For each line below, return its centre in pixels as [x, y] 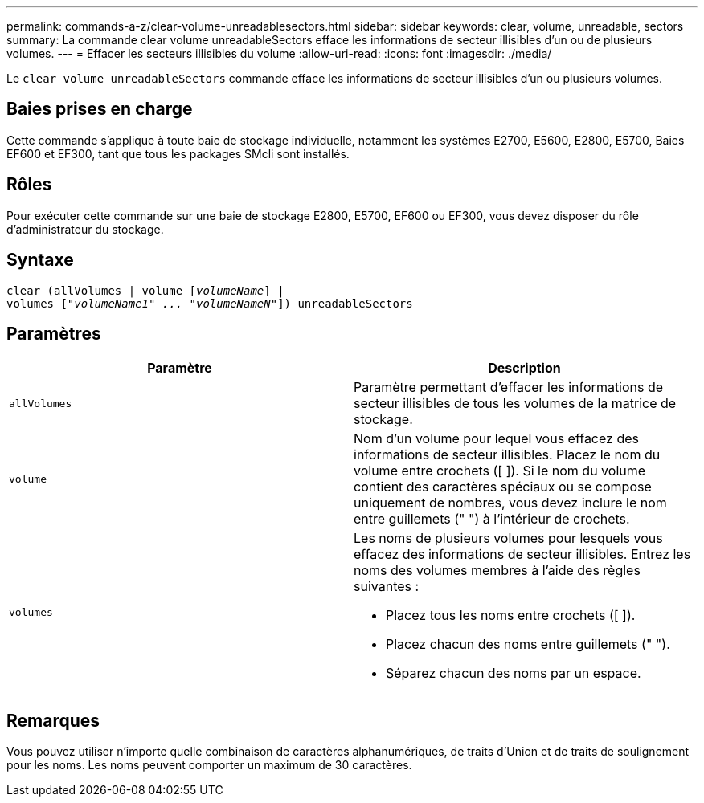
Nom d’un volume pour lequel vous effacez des [497, 439]
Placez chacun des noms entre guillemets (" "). [528, 644]
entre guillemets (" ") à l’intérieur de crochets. [492, 519]
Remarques [53, 720]
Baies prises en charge [100, 109]
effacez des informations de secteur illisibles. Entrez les [522, 554]
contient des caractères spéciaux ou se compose [503, 487]
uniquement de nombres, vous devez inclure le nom [510, 503]
